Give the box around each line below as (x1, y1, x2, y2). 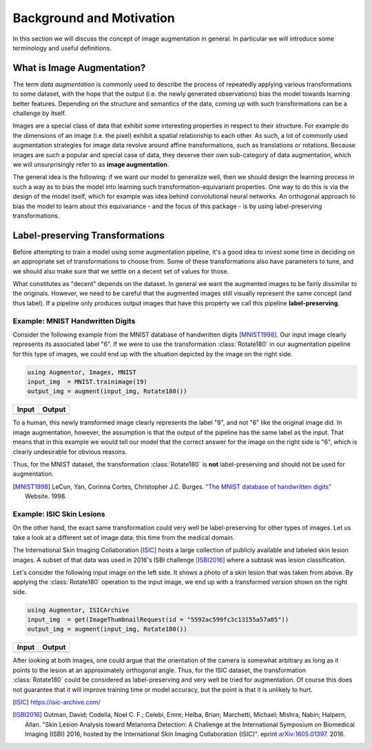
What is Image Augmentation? (12, 62, 146, 74)
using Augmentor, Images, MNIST (27, 368, 137, 376)
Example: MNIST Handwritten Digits (12, 316, 136, 325)
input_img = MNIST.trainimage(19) (27, 378, 147, 386)
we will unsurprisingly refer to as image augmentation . (12, 160, 169, 168)
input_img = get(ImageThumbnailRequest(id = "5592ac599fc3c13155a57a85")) (27, 616, 289, 624)
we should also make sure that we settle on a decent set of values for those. (12, 267, 229, 275)
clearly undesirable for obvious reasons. (12, 447, 127, 456)
